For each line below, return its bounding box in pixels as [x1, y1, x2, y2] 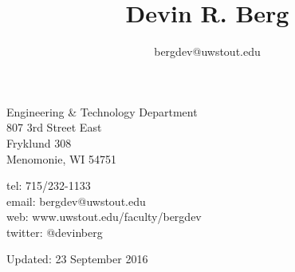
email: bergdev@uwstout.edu [6, 192, 146, 209]
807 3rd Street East [6, 119, 102, 136]
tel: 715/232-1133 [6, 177, 91, 194]
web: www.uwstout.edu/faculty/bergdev [6, 208, 202, 225]
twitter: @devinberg [6, 223, 103, 240]
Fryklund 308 [6, 134, 72, 151]
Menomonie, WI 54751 [6, 150, 117, 167]
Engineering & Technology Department [6, 103, 198, 120]
